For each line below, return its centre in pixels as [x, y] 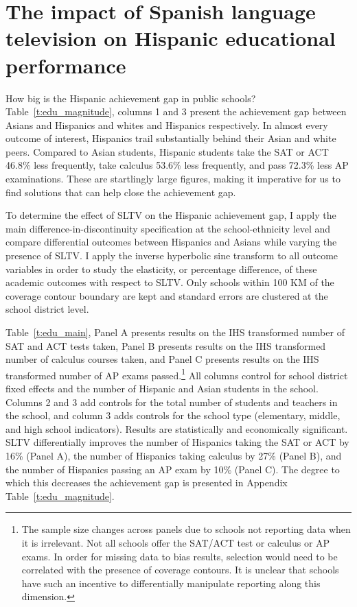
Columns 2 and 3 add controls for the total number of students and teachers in [172, 402]
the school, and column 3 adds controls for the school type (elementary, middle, [173, 415]
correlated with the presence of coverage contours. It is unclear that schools [180, 570]
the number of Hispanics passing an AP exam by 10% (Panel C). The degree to [173, 469]
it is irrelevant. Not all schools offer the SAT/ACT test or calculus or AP [176, 542]
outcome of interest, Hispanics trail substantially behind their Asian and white [171, 138]
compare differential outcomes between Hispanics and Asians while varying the [171, 242]
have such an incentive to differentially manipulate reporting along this [171, 583]
